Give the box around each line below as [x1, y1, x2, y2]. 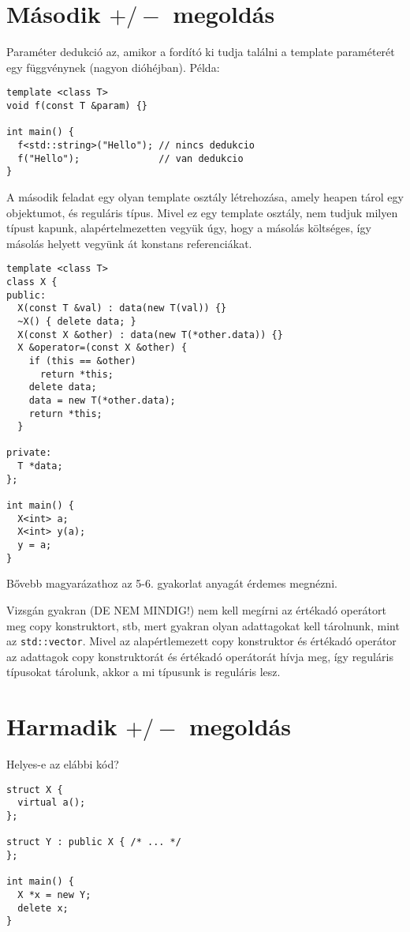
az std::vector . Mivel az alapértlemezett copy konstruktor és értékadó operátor [6, 633, 397, 649]
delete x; [17, 902, 69, 914]
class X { [6, 276, 58, 287]
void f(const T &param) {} [6, 100, 147, 111]
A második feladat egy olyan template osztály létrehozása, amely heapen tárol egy [6, 188, 404, 205]
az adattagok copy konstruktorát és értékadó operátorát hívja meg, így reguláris [6, 648, 393, 664]
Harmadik [6, 710, 117, 742]
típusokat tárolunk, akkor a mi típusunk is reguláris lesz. [6, 663, 281, 680]
